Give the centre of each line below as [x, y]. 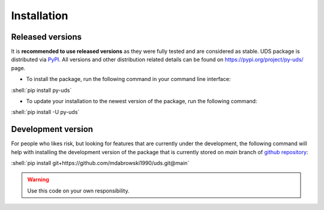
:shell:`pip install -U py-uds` [45, 112]
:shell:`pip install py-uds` [41, 90]
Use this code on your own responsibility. [78, 190]
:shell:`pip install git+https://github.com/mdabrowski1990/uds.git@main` [100, 163]
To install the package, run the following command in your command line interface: [128, 79]
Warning [38, 179]
